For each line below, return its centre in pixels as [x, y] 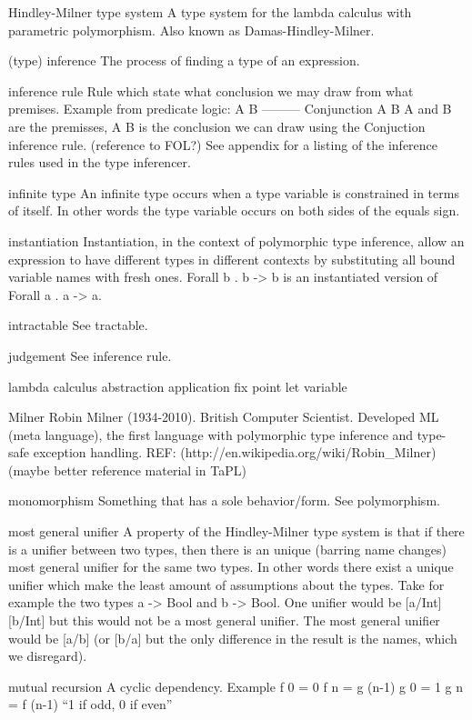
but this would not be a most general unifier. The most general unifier [245, 620]
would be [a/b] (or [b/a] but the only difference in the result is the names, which [233, 638]
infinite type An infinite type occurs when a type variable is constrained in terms [234, 192]
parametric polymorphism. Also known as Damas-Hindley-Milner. [191, 30]
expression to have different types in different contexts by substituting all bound [232, 259]
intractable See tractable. [78, 325]
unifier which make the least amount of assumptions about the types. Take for [226, 584]
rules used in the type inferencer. [100, 162]
